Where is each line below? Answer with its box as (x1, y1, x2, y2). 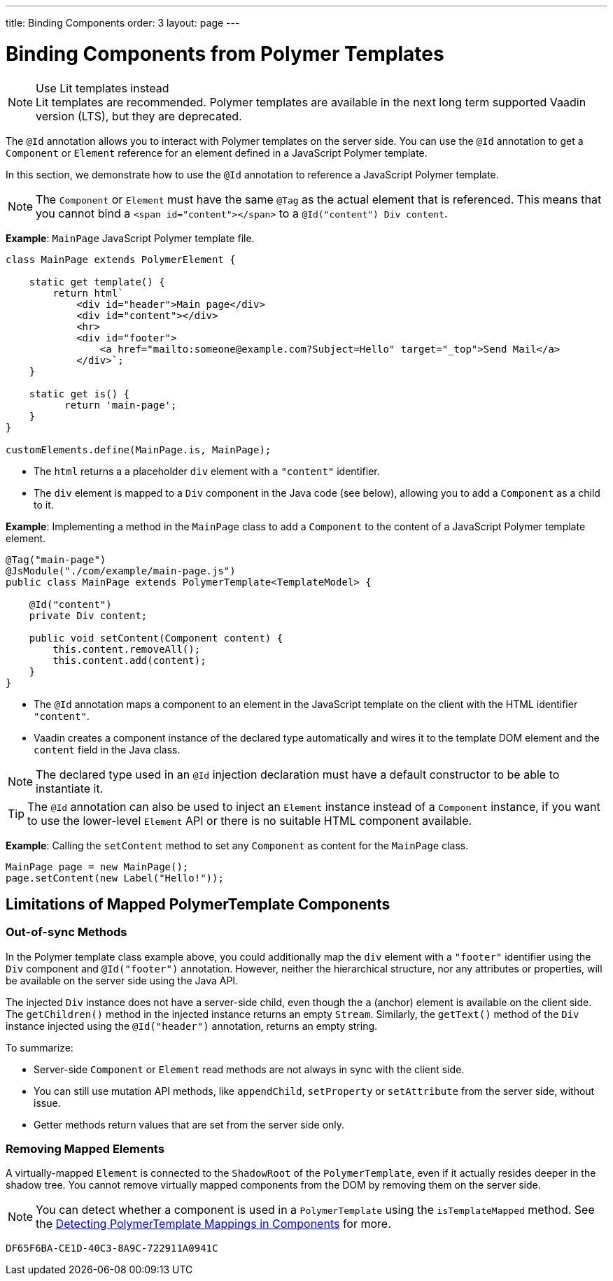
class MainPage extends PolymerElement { (6, 253, 236, 265)
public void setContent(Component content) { (29, 632, 283, 644)
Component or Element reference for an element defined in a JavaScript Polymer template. (6, 146, 428, 159)
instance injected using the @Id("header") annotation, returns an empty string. (6, 1019, 378, 1032)
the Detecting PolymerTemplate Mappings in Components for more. (36, 1217, 391, 1231)
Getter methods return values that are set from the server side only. (34, 1118, 345, 1131)
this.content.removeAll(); (52, 643, 201, 655)
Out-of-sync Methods (6, 925, 127, 940)
